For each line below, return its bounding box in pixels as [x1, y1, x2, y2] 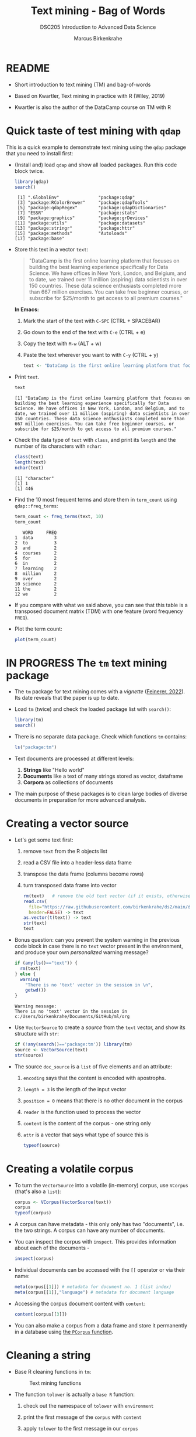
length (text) [14, 459, 47, 465]
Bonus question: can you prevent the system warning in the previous [14, 937, 180, 943]
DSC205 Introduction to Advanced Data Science [40, 23, 156, 30]
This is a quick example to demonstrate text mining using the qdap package [6, 144, 187, 151]
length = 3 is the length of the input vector [23, 1085, 127, 1092]
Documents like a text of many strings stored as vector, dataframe [23, 772, 183, 779]
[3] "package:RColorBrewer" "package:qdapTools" [17, 200, 148, 206]
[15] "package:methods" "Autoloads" [14, 230, 127, 237]
